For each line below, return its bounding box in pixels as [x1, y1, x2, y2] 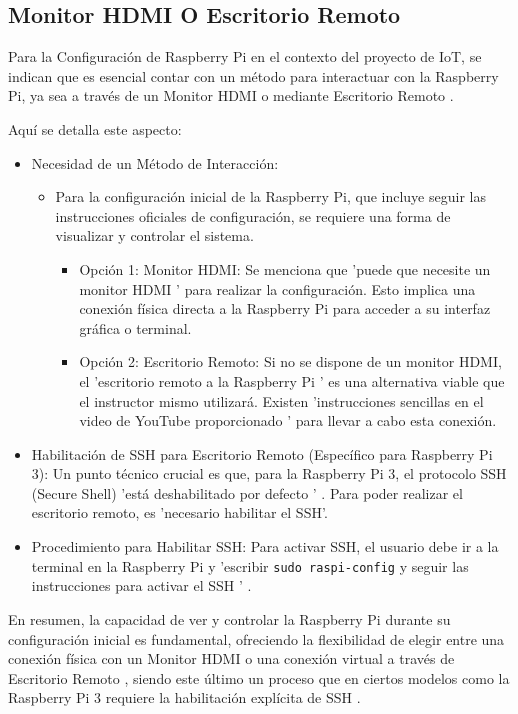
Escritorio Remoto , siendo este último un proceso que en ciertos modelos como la [8, 667, 510, 688]
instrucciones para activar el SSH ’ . [31, 575, 252, 596]
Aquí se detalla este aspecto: [8, 118, 182, 139]
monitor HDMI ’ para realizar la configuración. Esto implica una [79, 278, 476, 299]
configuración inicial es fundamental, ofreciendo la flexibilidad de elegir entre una [8, 628, 505, 649]
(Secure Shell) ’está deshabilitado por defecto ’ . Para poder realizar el [31, 482, 463, 503]
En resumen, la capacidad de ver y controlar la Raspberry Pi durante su [8, 608, 451, 629]
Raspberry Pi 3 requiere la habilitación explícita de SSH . [8, 687, 361, 708]
